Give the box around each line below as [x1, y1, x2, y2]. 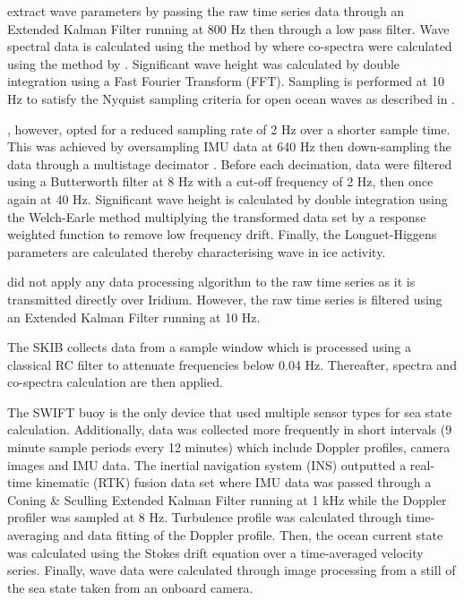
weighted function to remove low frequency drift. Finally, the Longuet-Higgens [7, 225, 437, 244]
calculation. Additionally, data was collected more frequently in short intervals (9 [7, 420, 452, 439]
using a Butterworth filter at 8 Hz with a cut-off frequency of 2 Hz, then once [7, 172, 434, 191]
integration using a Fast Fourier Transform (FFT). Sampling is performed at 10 [7, 72, 444, 90]
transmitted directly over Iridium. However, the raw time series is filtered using [7, 289, 443, 308]
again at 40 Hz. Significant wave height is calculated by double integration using [7, 189, 448, 208]
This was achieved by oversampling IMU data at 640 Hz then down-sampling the [7, 137, 451, 156]
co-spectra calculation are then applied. [7, 373, 223, 391]
